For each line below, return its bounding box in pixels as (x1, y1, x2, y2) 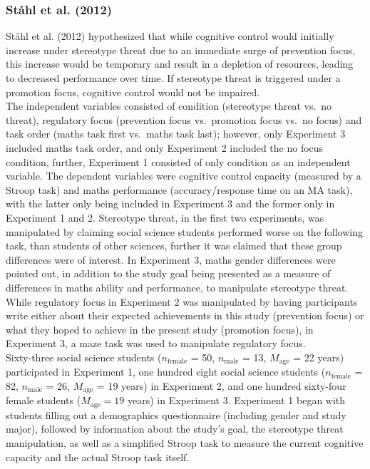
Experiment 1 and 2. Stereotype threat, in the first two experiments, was (6, 210, 324, 225)
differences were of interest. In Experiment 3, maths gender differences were (6, 252, 336, 267)
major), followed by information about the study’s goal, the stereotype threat (6, 421, 344, 436)
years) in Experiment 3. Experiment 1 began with (127, 393, 346, 408)
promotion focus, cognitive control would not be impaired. (6, 84, 260, 99)
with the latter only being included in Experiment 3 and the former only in (6, 196, 335, 211)
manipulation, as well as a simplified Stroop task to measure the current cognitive (6, 435, 364, 450)
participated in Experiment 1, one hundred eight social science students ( (6, 364, 326, 379)
